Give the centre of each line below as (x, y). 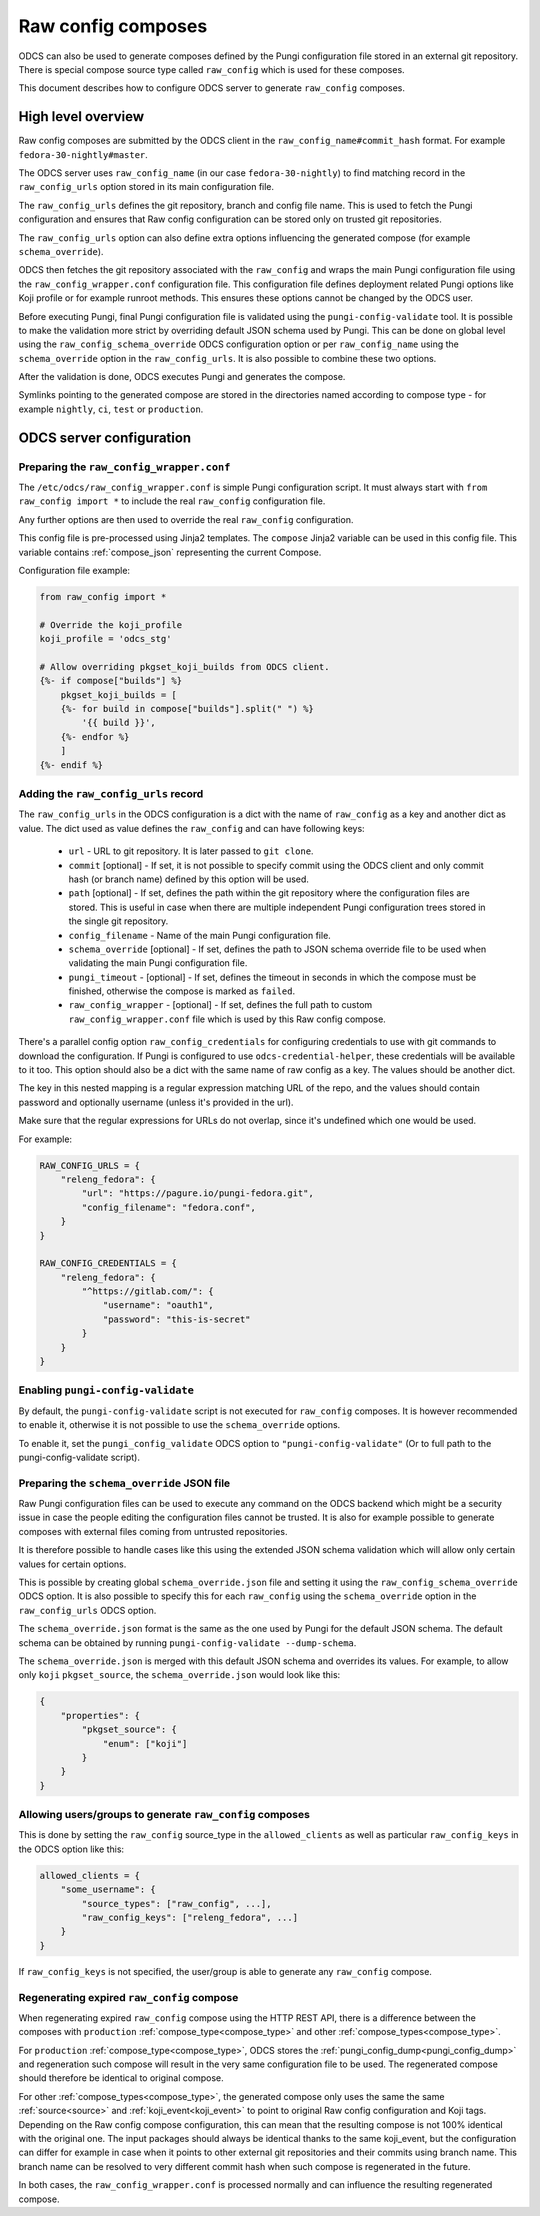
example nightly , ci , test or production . (111, 409)
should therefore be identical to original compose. (121, 2078)
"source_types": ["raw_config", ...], (176, 1903)
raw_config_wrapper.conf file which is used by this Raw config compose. (227, 1019)
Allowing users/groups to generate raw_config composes (164, 1815)
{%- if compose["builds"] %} (111, 681)
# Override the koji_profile (111, 624)
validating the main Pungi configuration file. (158, 963)
